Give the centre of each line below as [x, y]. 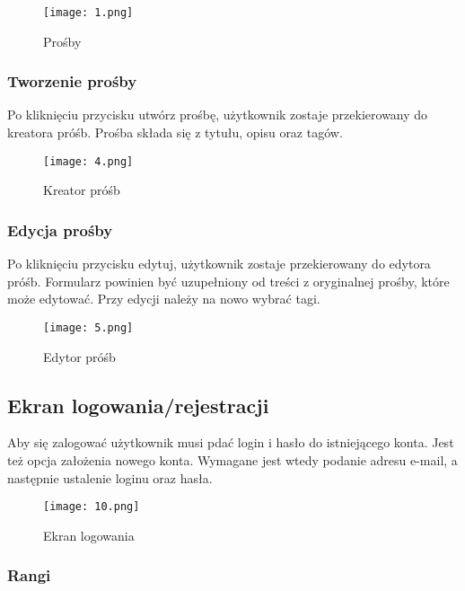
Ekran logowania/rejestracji [138, 405]
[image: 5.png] [88, 327]
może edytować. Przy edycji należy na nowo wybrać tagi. [164, 299]
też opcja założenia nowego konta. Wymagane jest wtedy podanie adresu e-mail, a [232, 459]
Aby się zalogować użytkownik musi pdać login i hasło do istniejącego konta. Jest [231, 442]
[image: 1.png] [88, 13]
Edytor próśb [79, 356]
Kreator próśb [82, 190]
